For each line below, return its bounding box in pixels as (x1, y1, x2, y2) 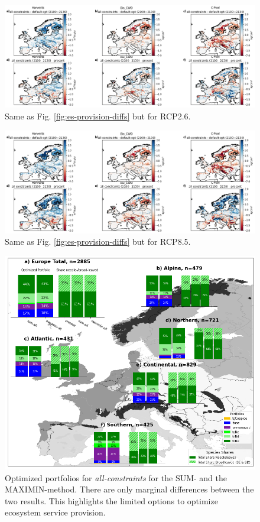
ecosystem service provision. (5, 506, 106, 518)
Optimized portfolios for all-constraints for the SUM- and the (5, 471, 227, 484)
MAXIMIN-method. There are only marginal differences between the (5, 483, 254, 495)
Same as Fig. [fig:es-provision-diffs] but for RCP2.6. (5, 109, 191, 122)
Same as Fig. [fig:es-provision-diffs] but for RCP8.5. (5, 235, 191, 248)
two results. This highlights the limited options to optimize (5, 494, 218, 507)
